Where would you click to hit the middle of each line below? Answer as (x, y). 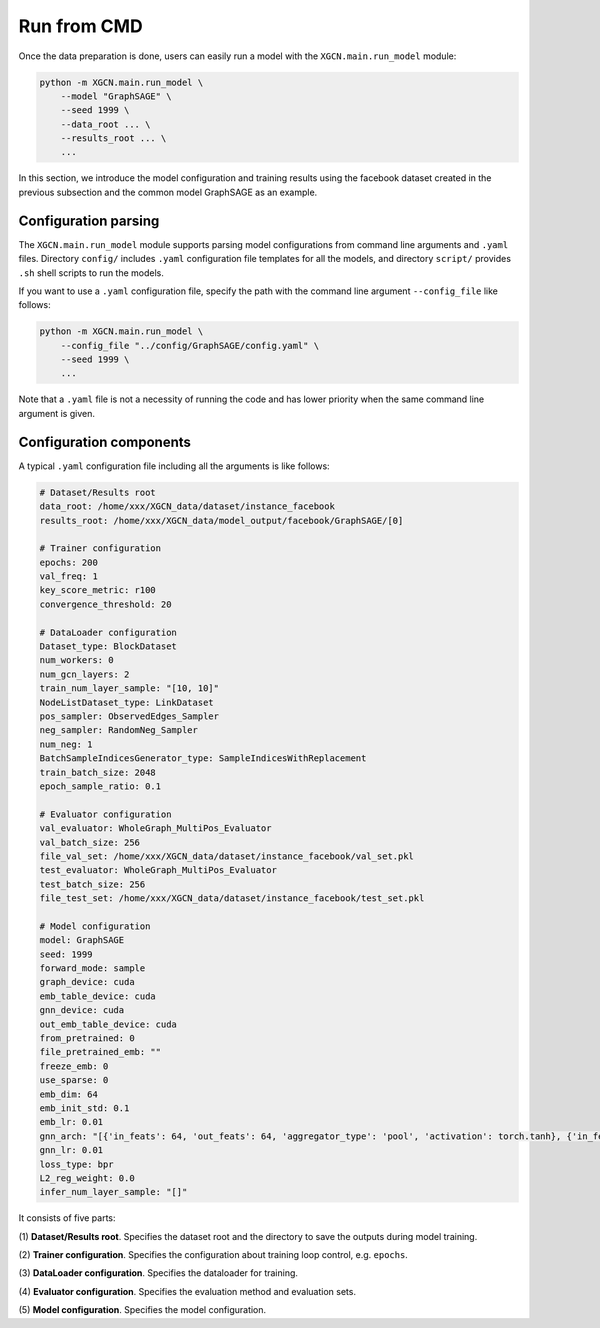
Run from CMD (81, 26)
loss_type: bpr (76, 1164)
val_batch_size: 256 (89, 842)
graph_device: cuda (87, 982)
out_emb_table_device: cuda (108, 1024)
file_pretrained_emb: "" (100, 1052)
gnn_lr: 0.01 (71, 1150)
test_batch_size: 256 (92, 884)
